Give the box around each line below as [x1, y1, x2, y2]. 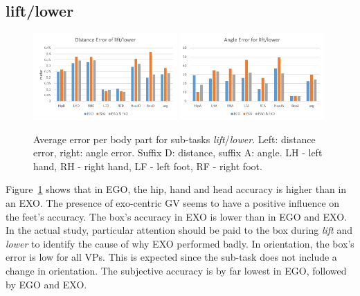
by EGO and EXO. [6, 277, 87, 291]
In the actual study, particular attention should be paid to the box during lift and [6, 223, 352, 237]
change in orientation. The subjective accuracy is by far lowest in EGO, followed [6, 263, 347, 277]
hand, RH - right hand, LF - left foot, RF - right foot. [33, 158, 262, 173]
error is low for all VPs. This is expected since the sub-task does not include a [6, 250, 337, 264]
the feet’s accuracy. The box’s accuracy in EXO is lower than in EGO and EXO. [6, 209, 347, 223]
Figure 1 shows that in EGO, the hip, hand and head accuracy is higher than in [6, 182, 347, 196]
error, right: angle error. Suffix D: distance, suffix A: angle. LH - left [33, 145, 323, 160]
